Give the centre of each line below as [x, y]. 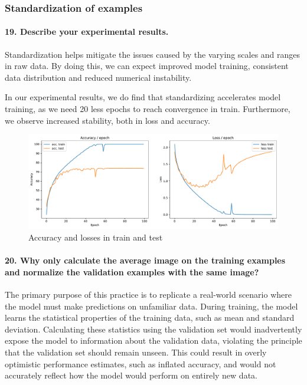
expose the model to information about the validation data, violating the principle [153, 340]
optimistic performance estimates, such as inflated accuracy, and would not [141, 363]
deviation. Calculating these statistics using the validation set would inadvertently [153, 329]
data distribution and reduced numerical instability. [98, 77]
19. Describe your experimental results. [87, 32]
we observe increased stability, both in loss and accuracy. [107, 120]
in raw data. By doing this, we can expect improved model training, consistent [147, 66]
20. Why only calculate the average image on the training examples [145, 260]
